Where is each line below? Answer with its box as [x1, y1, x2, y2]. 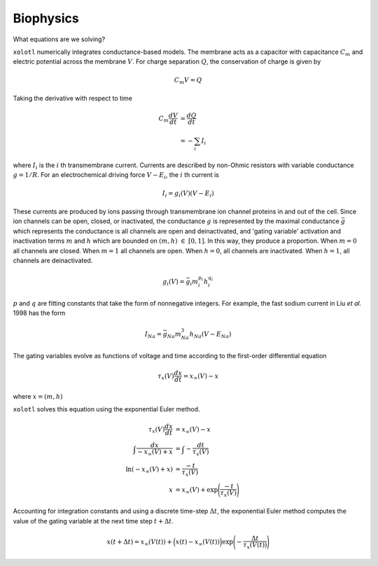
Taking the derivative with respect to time [13, 94, 133, 103]
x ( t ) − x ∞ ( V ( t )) [175, 538, 220, 547]
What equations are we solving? [13, 35, 106, 43]
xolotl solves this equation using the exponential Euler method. [13, 404, 200, 413]
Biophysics [13, 10, 80, 26]
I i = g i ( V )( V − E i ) [162, 189, 215, 199]
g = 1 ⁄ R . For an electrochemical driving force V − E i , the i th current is [13, 171, 220, 181]
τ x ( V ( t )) [242, 541, 267, 551]
